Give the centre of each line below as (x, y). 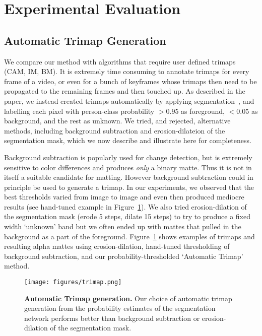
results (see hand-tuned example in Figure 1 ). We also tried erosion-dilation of (125, 206)
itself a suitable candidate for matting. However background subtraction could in (129, 177)
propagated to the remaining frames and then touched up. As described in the (125, 91)
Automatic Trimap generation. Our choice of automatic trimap (128, 298)
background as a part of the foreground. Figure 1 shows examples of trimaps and (129, 236)
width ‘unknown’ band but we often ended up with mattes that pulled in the (123, 226)
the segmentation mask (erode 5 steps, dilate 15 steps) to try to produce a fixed (127, 216)
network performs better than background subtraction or (112, 318)
